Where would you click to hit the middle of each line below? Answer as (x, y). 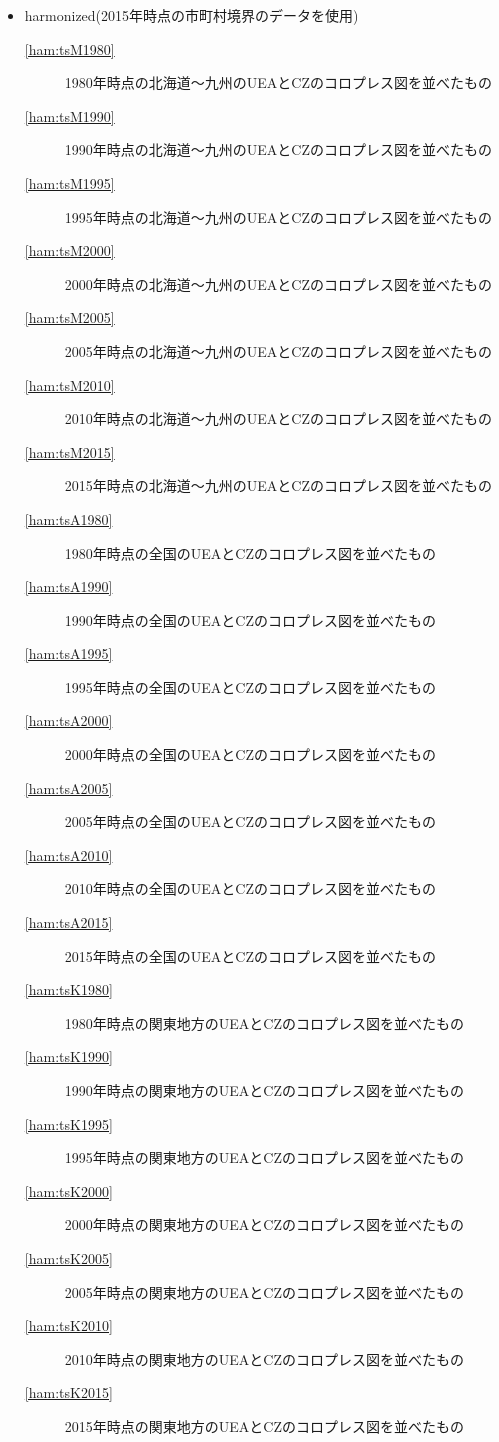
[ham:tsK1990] (68, 1056)
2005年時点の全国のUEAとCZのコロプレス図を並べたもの (250, 821)
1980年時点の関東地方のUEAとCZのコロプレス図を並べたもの (264, 1022)
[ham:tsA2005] (68, 787)
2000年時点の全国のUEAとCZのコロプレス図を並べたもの (250, 754)
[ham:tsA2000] (68, 720)
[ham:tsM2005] (69, 317)
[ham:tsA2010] (68, 854)
